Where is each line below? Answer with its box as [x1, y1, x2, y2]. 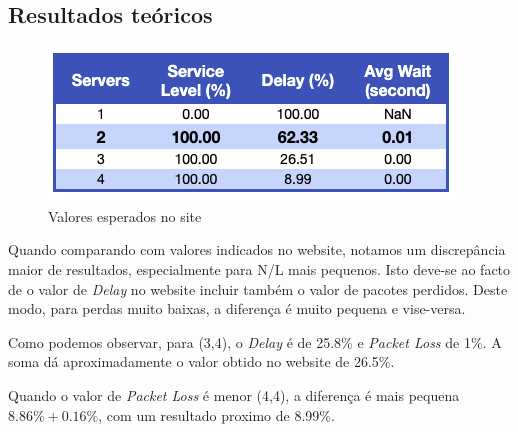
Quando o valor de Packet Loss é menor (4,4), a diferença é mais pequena [8, 384, 460, 405]
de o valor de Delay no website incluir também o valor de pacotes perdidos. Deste [8, 278, 508, 299]
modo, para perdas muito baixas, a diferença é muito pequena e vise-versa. [8, 298, 466, 319]
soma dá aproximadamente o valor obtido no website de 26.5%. [8, 351, 395, 372]
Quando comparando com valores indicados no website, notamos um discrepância [8, 239, 506, 260]
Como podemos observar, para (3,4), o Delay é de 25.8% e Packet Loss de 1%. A [8, 331, 502, 352]
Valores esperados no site [48, 205, 202, 226]
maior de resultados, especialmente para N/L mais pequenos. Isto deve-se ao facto [8, 258, 511, 279]
